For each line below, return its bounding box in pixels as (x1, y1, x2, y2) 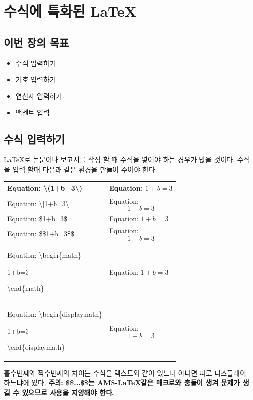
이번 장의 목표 (4, 34, 69, 50)
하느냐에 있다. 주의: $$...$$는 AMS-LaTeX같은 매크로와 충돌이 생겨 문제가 (4, 377, 240, 388)
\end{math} (7, 283, 44, 293)
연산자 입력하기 (15, 91, 62, 101)
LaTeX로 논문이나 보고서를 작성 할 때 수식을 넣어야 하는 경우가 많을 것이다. (4, 154, 235, 165)
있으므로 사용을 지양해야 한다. (22, 387, 114, 397)
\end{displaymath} (7, 342, 65, 352)
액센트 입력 (15, 107, 50, 118)
